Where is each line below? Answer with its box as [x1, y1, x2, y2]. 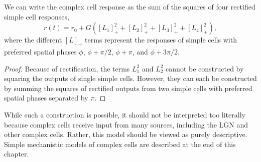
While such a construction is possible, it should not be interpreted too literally [4, 109, 245, 119]
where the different [4, 34, 62, 45]
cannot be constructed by [166, 63, 244, 73]
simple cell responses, [4, 11, 69, 21]
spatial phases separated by [4, 92, 88, 103]
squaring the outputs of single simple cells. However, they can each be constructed [4, 73, 257, 83]
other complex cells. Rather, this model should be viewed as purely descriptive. [4, 129, 247, 139]
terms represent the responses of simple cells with [85, 34, 237, 45]
